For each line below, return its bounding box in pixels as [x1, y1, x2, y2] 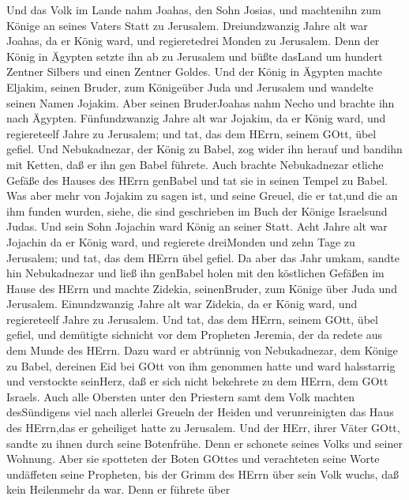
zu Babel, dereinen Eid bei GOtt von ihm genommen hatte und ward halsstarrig [6, 357, 396, 374]
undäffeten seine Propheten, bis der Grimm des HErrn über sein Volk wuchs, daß [6, 465, 399, 482]
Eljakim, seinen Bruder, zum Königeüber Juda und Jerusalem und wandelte [6, 78, 373, 95]
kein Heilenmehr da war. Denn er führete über [6, 481, 231, 498]
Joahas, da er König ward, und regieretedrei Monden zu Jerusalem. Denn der [6, 32, 380, 49]
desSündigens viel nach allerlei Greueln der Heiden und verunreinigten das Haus [6, 404, 394, 420]
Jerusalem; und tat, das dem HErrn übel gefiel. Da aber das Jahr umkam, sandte [6, 249, 400, 265]
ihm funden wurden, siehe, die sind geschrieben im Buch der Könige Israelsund [6, 202, 388, 219]
